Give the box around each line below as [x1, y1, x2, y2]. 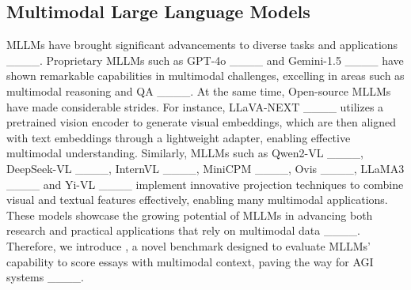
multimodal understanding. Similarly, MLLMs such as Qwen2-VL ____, [6, 145, 363, 161]
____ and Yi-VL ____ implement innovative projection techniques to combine [6, 175, 404, 192]
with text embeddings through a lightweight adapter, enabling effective [6, 129, 351, 145]
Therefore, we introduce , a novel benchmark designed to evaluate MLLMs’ [6, 237, 371, 254]
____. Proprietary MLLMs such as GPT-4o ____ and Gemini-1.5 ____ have [6, 51, 404, 68]
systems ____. [6, 269, 84, 285]
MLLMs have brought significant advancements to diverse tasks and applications [6, 36, 398, 53]
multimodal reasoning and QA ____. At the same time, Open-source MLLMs [6, 82, 391, 99]
